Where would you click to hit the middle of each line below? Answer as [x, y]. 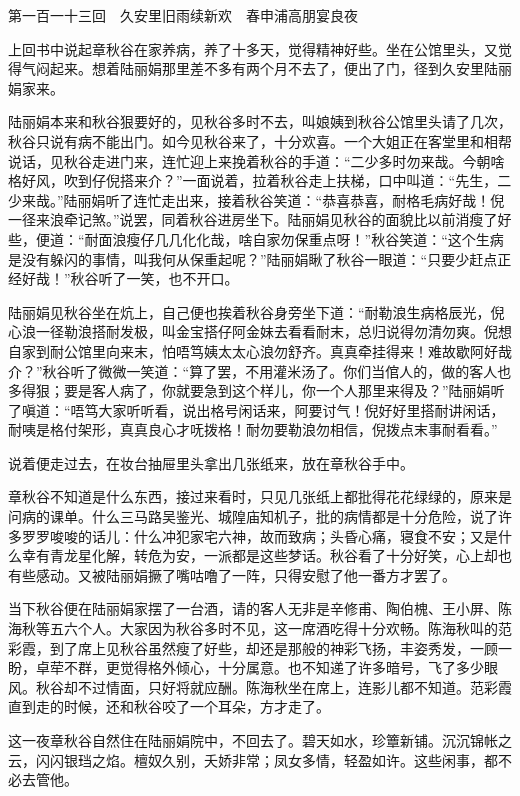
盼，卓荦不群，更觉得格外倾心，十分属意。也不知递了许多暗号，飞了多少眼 [253, 667]
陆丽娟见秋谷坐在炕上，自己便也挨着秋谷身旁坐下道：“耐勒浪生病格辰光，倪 [256, 311]
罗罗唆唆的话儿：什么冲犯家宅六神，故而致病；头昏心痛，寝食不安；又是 [259, 535]
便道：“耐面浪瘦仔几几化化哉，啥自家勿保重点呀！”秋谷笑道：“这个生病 [269, 238]
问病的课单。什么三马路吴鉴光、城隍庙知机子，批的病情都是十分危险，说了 [253, 516]
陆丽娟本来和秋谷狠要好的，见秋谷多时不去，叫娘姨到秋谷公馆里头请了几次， [260, 121]
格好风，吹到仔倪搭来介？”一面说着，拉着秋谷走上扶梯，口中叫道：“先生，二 [260, 180]
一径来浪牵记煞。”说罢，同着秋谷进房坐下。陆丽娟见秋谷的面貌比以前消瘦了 [253, 219]
